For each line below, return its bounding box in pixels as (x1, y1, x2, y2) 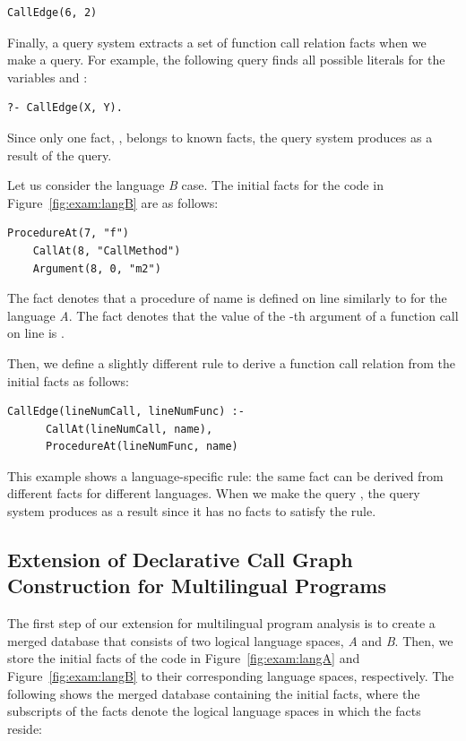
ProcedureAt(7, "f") (7, 227, 130, 240)
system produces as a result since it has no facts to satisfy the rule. (7, 502, 376, 521)
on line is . (7, 323, 65, 342)
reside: (7, 719, 43, 737)
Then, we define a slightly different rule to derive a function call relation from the (7, 353, 455, 372)
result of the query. (7, 145, 112, 164)
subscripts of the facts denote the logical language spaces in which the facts (7, 702, 421, 720)
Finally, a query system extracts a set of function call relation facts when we (7, 32, 427, 51)
